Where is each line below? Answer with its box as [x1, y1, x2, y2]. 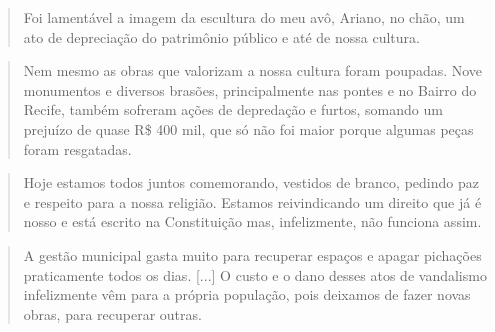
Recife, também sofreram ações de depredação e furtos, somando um [23, 99, 443, 120]
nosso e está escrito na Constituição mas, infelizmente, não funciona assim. [23, 211, 482, 232]
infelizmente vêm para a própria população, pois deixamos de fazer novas [23, 284, 471, 305]
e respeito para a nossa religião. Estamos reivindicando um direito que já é [23, 191, 482, 212]
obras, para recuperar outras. [23, 303, 202, 324]
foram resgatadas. [23, 138, 132, 159]
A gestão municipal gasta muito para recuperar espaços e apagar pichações [23, 244, 482, 265]
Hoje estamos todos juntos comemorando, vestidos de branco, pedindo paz [23, 172, 479, 193]
